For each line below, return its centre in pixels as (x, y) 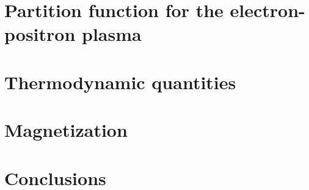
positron (40, 34)
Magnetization (66, 130)
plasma (112, 34)
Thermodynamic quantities (120, 82)
